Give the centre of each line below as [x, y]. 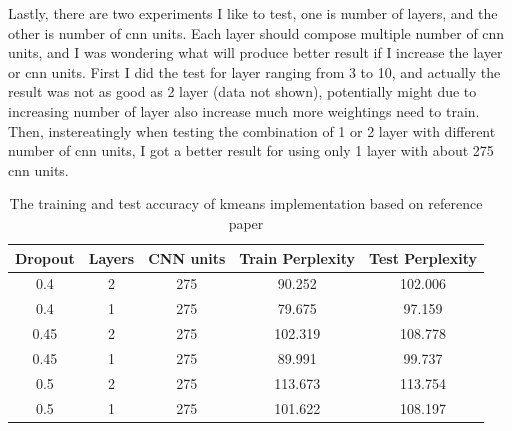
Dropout [45, 257]
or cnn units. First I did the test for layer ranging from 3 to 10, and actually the [254, 71]
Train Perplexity [297, 257]
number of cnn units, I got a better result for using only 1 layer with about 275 [251, 150]
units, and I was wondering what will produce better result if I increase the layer [255, 52]
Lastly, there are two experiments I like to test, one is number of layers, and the [253, 13]
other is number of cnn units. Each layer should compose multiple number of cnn [256, 32]
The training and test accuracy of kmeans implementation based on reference [246, 203]
